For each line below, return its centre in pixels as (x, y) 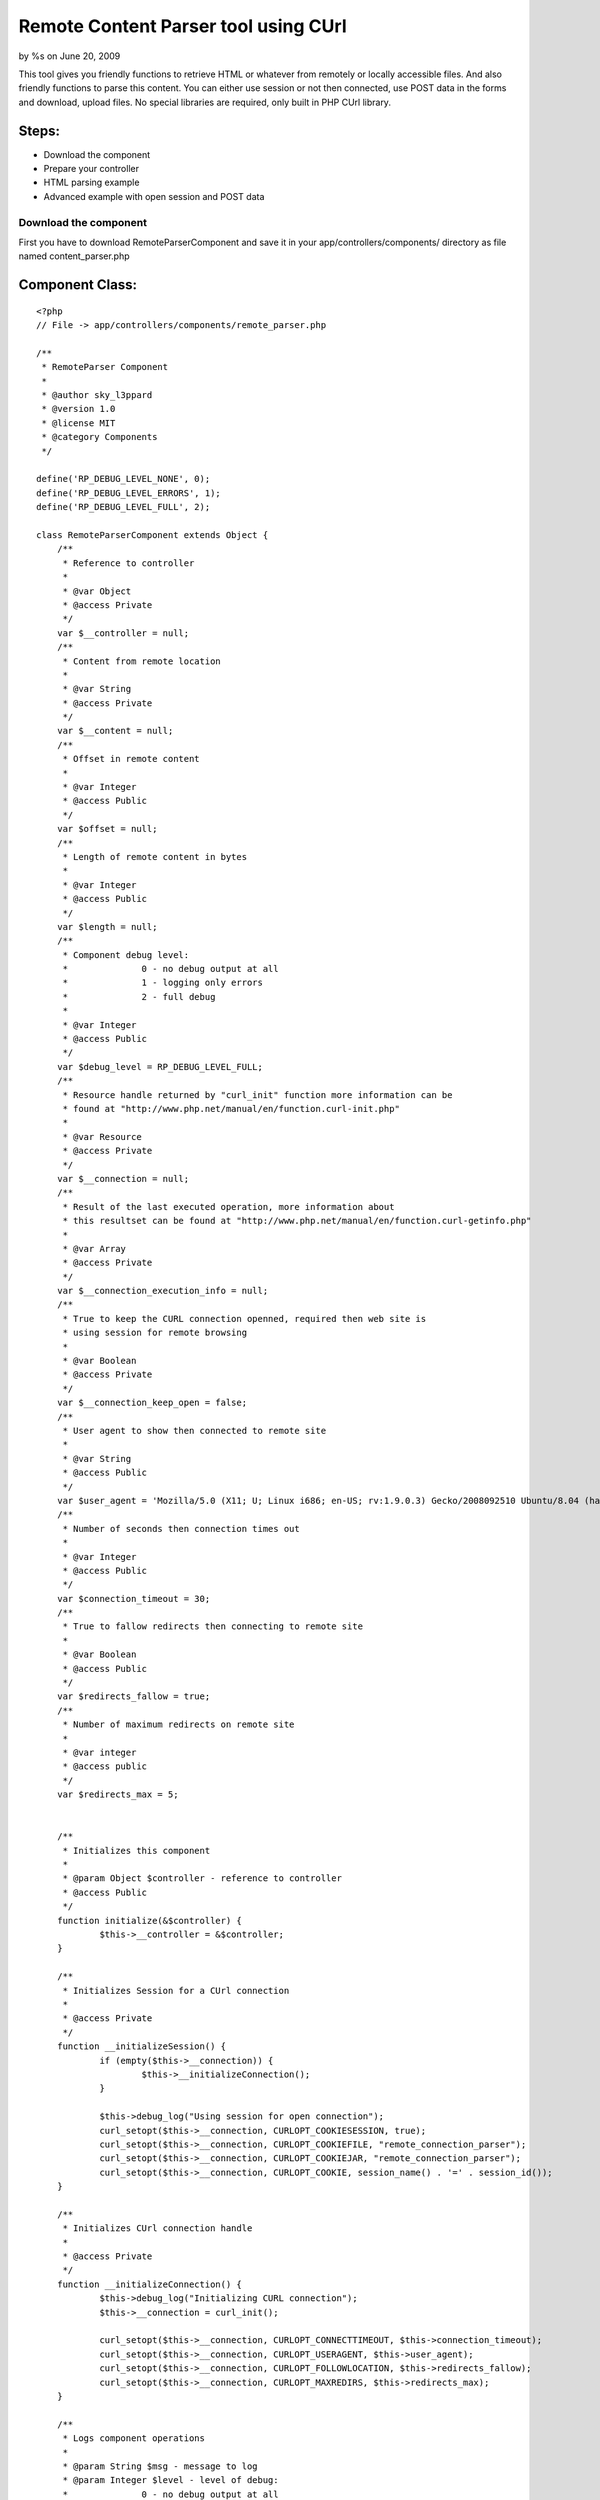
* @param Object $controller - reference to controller (202, 1878)
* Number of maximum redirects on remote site (178, 1724)
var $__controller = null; (123, 633)
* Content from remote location (142, 661)
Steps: (39, 130)
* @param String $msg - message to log (160, 2466)
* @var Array (94, 1248)
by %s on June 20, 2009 (69, 56)
